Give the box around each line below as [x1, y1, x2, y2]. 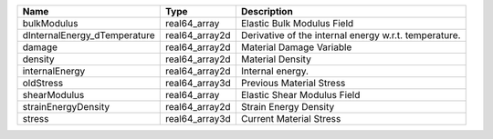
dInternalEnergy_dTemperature [22, 29, 155, 41]
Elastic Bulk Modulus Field [240, 17, 354, 29]
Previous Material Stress [240, 77, 346, 89]
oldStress [22, 77, 64, 89]
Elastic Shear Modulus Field [240, 89, 361, 101]
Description [240, 5, 294, 17]
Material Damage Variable [240, 41, 352, 54]
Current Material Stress [240, 113, 341, 124]
